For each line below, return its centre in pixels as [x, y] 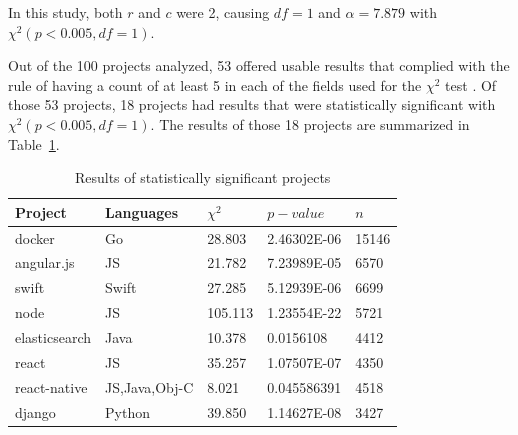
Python [127, 411]
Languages [142, 211]
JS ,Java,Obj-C [149, 386]
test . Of [471, 84]
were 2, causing [223, 12]
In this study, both [65, 12]
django [35, 411]
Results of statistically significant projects [202, 177]
